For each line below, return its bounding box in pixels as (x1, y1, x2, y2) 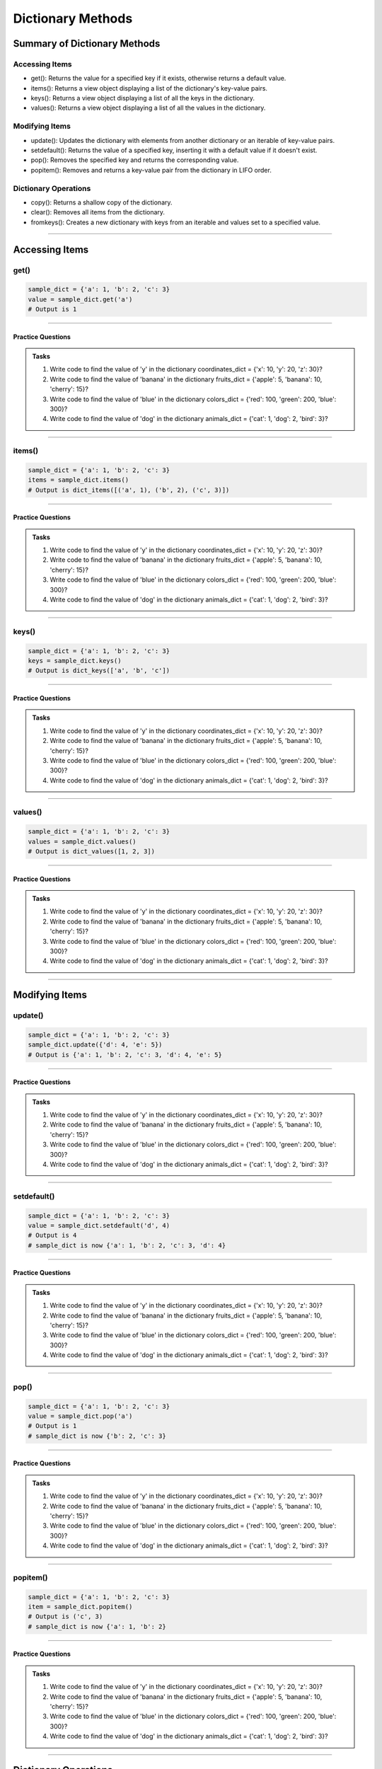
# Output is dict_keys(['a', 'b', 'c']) (28, 667, 170, 675)
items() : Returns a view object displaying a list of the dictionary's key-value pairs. (30, 83, 268, 92)
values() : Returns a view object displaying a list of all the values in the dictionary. (30, 103, 266, 113)
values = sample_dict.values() (28, 837, 137, 846)
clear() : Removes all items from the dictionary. (30, 208, 166, 217)
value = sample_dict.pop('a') (28, 1412, 133, 1420)
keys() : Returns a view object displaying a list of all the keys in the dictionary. (30, 94, 255, 103)
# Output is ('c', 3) (28, 1613, 103, 1620)
